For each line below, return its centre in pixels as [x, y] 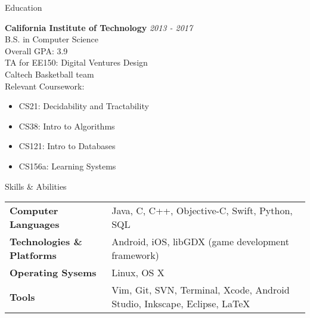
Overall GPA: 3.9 [36, 50]
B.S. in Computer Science [52, 39]
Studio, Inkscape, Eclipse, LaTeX [181, 304]
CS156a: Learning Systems [67, 166]
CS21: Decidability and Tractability [84, 106]
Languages [35, 224]
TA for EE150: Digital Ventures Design [76, 62]
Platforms [33, 255]
